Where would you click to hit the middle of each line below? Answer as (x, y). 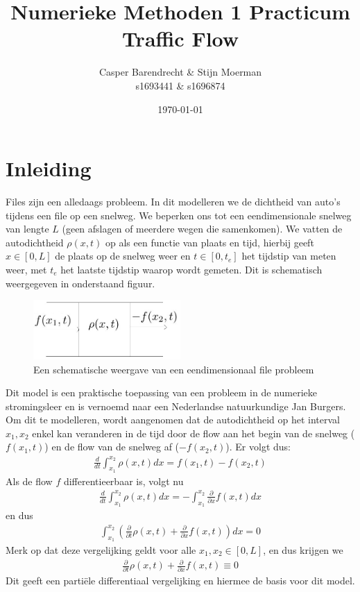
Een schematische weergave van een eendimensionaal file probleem (174, 369)
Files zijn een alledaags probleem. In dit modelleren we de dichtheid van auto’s (173, 202)
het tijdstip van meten (289, 256)
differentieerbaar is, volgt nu (123, 481)
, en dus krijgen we (303, 549)
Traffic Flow (180, 39)
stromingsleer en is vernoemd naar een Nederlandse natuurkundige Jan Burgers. (176, 406)
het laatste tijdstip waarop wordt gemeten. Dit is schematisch (191, 269)
